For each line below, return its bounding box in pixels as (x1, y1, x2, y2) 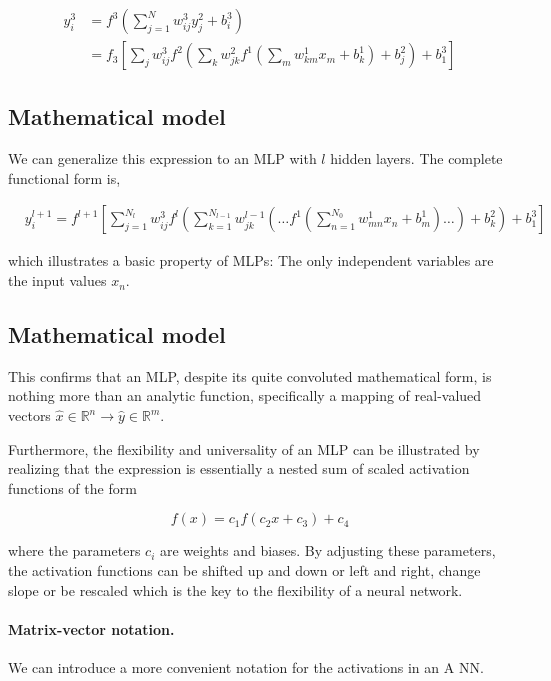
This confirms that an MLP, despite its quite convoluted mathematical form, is (8, 365, 492, 386)
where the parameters (8, 540, 141, 561)
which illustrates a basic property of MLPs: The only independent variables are (8, 250, 494, 271)
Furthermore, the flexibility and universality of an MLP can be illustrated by (8, 438, 480, 459)
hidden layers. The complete (330, 148, 503, 169)
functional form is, (8, 167, 121, 188)
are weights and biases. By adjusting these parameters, (159, 540, 496, 561)
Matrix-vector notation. (8, 618, 175, 639)
